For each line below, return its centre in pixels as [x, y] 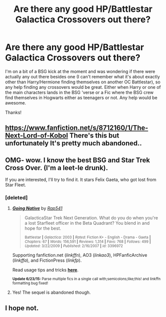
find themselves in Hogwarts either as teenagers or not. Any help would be [81, 98]
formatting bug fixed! [30, 283]
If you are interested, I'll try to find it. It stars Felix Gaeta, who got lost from [81, 180]
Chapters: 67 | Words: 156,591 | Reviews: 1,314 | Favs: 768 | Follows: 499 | [88, 242]
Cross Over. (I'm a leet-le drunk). [57, 168]
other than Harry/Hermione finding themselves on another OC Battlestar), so [83, 82]
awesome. [16, 103]
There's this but [94, 136]
